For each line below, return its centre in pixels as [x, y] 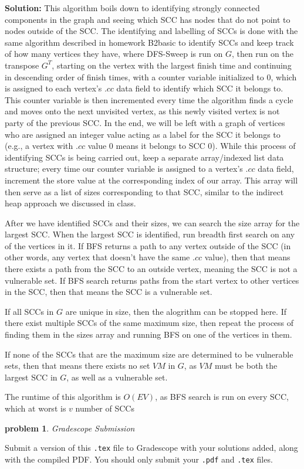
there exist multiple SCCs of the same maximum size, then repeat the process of [149, 323]
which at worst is [36, 408]
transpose [22, 65]
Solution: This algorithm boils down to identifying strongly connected [132, 8]
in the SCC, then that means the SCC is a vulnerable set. [109, 292]
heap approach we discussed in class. [70, 203]
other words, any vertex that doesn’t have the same [97, 257]
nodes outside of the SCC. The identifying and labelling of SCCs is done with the [151, 31]
